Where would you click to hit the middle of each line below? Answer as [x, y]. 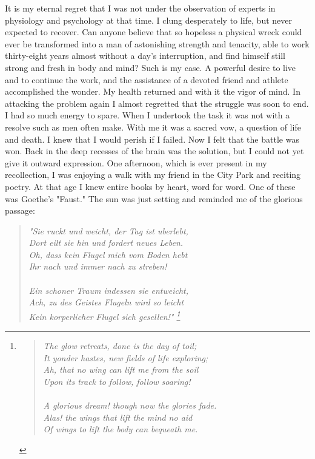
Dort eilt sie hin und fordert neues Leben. [106, 243]
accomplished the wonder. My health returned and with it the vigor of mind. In [153, 91]
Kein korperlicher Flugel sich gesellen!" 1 [104, 315]
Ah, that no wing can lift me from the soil [121, 369]
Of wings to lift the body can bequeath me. [121, 429]
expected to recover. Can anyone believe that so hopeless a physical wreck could [154, 32]
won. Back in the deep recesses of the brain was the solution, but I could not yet [154, 151]
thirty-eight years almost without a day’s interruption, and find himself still [145, 56]
